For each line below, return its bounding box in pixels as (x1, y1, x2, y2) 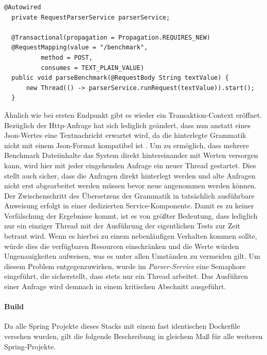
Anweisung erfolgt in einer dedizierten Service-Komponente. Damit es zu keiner (4, 200, 254, 211)
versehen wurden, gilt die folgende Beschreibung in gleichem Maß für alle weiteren (4, 331, 263, 342)
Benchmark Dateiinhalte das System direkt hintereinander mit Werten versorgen (4, 150, 258, 161)
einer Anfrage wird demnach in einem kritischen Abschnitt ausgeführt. (4, 281, 226, 292)
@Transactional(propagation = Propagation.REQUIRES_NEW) (11, 33, 210, 41)
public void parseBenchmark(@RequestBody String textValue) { (11, 74, 229, 82)
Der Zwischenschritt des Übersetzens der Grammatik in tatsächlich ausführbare (4, 190, 255, 201)
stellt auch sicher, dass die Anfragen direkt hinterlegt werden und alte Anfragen (4, 170, 256, 181)
